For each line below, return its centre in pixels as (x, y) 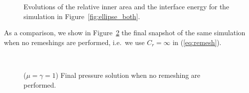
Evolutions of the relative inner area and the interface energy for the (126, 6)
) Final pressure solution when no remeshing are (128, 75)
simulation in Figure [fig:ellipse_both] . (82, 16)
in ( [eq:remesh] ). (197, 42)
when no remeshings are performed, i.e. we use (74, 42)
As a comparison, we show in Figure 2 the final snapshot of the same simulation (125, 33)
